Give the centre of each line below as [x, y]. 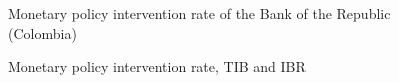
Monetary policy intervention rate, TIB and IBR [157, 66]
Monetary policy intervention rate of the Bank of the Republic [199, 13]
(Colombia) [42, 32]
